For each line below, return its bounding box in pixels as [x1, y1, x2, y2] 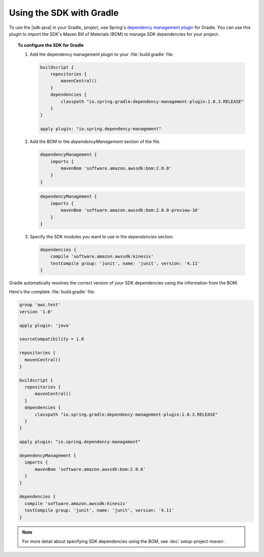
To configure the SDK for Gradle [18, 42, 84, 48]
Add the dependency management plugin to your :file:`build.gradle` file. [30, 51, 174, 57]
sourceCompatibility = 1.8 [19, 336, 84, 342]
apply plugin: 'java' [19, 323, 71, 328]
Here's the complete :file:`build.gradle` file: [9, 289, 95, 295]
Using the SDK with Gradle [9, 7, 119, 18]
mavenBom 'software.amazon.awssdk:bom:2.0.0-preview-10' [61, 208, 200, 213]
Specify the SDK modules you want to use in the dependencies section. [30, 233, 174, 239]
